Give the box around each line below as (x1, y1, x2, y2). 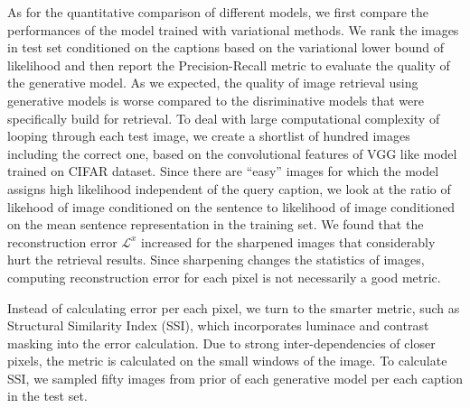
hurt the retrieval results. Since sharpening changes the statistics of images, (7, 250, 425, 269)
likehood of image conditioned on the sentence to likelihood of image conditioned (7, 197, 456, 216)
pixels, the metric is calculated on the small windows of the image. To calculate (7, 351, 447, 370)
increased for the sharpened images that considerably (141, 232, 436, 251)
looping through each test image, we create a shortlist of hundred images (7, 126, 410, 145)
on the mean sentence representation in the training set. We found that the (7, 215, 424, 234)
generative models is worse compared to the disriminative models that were (7, 90, 424, 109)
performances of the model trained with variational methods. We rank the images (7, 20, 459, 39)
